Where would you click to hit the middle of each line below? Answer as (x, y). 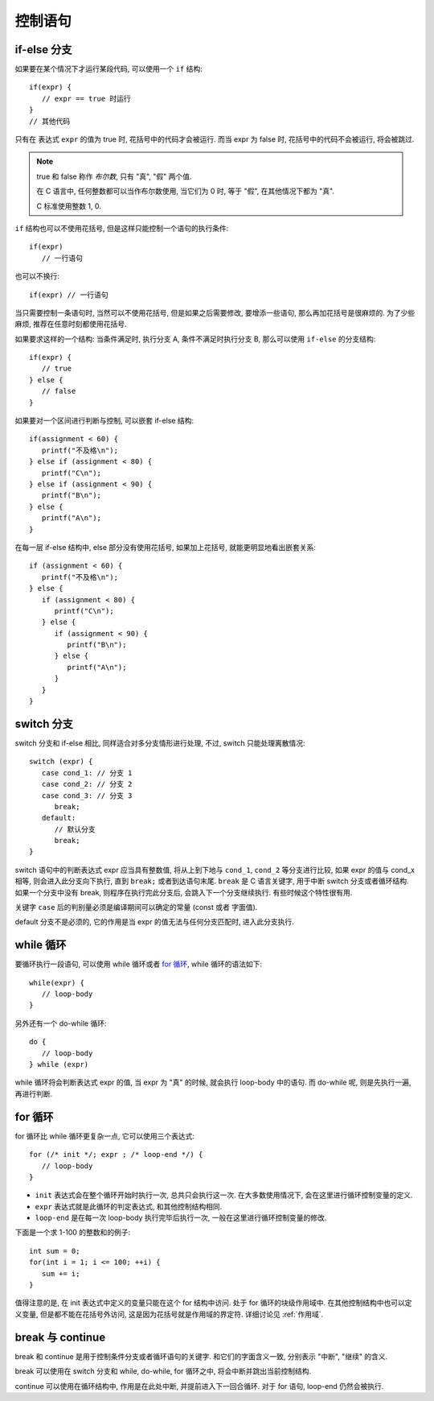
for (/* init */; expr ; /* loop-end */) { (116, 1155)
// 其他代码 (50, 121)
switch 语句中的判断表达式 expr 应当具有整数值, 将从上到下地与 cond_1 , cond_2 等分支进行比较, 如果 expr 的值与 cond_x (215, 870)
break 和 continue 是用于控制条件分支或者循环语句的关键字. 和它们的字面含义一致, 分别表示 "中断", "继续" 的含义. (201, 1356)
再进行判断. (34, 1093)
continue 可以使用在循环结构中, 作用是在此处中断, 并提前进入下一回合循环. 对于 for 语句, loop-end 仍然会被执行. (199, 1386)
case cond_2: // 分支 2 (87, 784)
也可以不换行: (37, 276)
